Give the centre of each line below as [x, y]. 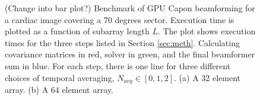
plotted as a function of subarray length [77, 31]
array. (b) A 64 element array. [59, 90]
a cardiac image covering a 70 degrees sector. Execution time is [120, 19]
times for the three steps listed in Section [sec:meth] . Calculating [122, 42]
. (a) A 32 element [207, 77]
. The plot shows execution [207, 31]
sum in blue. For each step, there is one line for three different [118, 65]
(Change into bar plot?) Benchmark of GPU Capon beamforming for [130, 8]
